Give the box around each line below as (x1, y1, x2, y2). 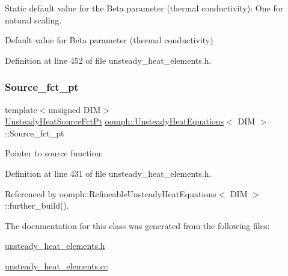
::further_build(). (5, 199, 69, 212)
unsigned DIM (48, 103, 101, 115)
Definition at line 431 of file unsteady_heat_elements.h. (5, 167, 212, 179)
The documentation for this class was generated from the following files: (5, 219, 270, 232)
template (5, 103, 37, 115)
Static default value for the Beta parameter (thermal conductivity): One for (5, 2, 284, 14)
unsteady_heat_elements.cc (5, 259, 108, 272)
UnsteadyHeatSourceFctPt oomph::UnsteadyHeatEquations (5, 115, 224, 127)
